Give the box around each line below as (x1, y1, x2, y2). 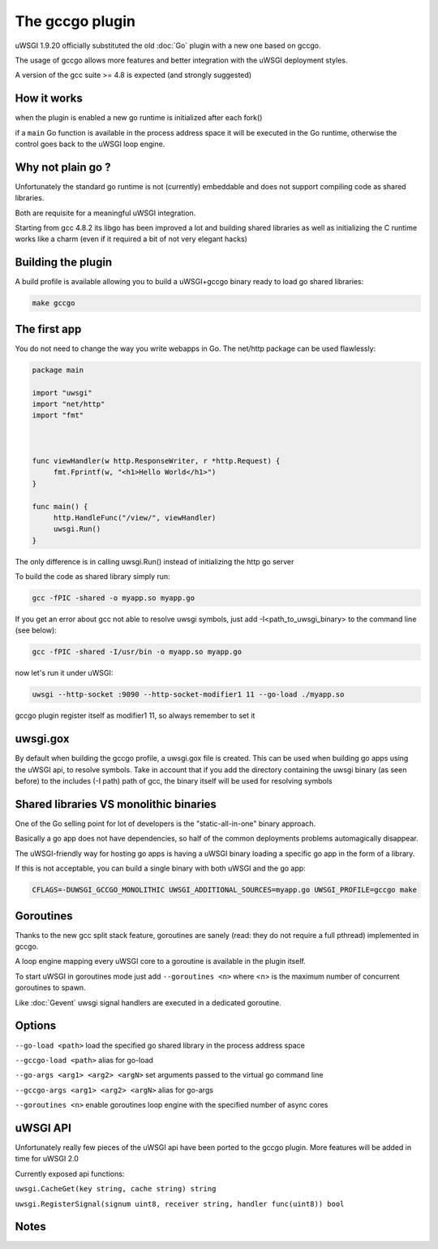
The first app (15, 322, 82, 336)
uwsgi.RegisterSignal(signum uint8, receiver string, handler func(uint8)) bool (15, 1199, 345, 1208)
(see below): (15, 625, 57, 635)
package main (32, 365, 84, 374)
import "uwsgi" (32, 388, 92, 397)
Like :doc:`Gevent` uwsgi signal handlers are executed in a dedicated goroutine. (15, 997, 281, 1007)
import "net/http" (32, 400, 105, 409)
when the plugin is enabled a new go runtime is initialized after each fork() (15, 113, 263, 123)
